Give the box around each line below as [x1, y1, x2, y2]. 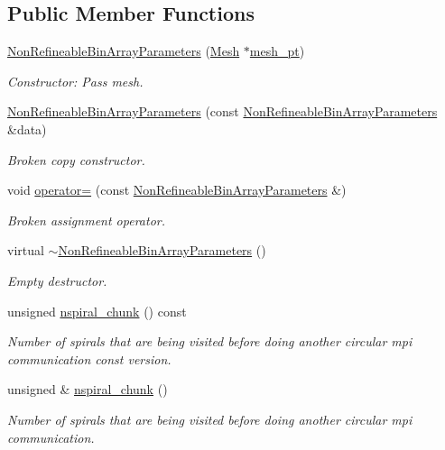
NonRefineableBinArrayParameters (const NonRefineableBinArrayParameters [7, 102, 438, 121]
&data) [7, 119, 47, 138]
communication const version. [7, 349, 172, 368]
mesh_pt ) [249, 41, 305, 60]
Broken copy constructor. [7, 150, 145, 169]
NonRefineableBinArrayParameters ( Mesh [7, 41, 240, 60]
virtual [7, 241, 44, 260]
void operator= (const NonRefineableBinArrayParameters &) [7, 180, 347, 199]
